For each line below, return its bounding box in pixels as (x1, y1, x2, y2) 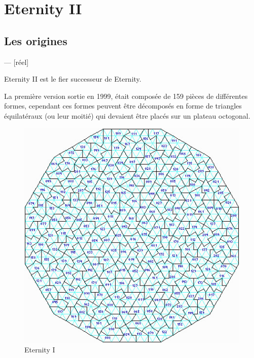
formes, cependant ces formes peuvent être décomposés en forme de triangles (4, 100, 242, 111)
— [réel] (4, 56, 29, 67)
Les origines (4, 32, 67, 48)
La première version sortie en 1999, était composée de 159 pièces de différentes (4, 90, 248, 101)
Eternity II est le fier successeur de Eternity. (4, 74, 141, 84)
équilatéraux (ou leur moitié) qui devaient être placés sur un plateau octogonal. (4, 110, 250, 121)
